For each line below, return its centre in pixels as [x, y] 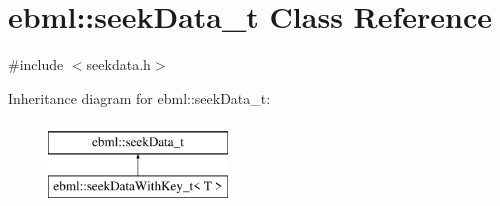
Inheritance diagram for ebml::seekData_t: [139, 97]
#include [36, 64]
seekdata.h [118, 64]
